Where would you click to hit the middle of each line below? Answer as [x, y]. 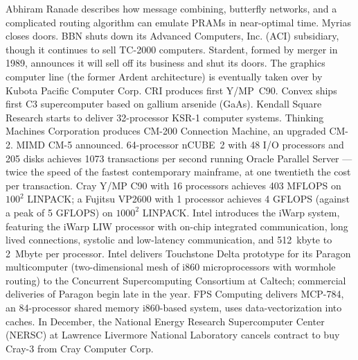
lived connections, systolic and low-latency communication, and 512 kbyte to [169, 240]
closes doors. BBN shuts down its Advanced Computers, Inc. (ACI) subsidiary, [172, 36]
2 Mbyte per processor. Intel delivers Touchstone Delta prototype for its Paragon [178, 253]
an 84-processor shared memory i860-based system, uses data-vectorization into [174, 308]
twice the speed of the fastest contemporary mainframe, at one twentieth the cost [178, 172]
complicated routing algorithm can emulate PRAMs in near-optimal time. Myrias [178, 22]
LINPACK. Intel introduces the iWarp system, [241, 212]
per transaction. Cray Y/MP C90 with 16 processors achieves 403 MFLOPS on [173, 185]
